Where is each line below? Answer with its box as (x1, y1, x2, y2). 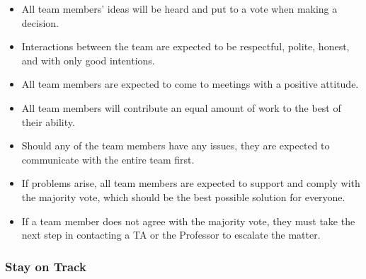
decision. (21, 15, 59, 30)
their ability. (21, 114, 75, 129)
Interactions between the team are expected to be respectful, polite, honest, (21, 39, 350, 54)
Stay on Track (5, 257, 86, 275)
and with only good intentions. (21, 52, 155, 67)
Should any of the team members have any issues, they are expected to (21, 138, 330, 153)
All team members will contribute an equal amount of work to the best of (21, 100, 341, 115)
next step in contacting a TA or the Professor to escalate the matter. (21, 227, 321, 242)
